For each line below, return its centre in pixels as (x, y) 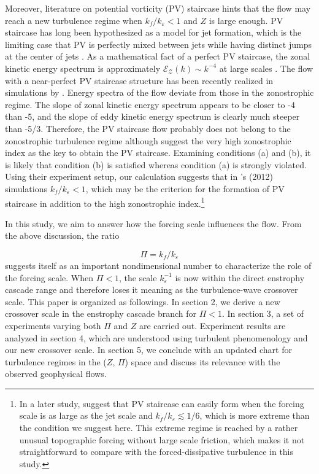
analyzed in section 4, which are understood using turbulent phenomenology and (156, 337)
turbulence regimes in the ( (56, 361)
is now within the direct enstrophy (240, 277)
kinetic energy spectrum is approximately (83, 68)
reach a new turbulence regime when (74, 20)
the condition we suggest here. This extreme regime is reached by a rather (159, 428)
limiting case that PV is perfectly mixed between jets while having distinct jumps (158, 44)
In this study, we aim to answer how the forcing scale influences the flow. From (153, 223)
